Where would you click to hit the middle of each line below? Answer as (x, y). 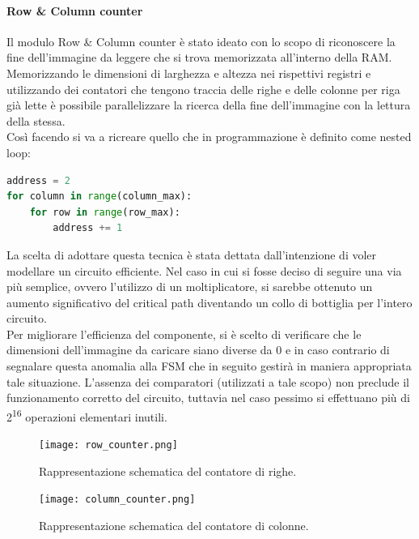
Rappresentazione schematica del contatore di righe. (168, 471)
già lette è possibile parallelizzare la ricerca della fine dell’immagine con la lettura (209, 105)
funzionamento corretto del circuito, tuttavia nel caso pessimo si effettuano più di (208, 398)
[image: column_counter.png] (117, 500)
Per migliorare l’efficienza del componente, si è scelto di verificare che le (184, 334)
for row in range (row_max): (105, 212)
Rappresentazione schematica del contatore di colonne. (174, 526)
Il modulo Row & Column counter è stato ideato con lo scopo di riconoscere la (201, 41)
